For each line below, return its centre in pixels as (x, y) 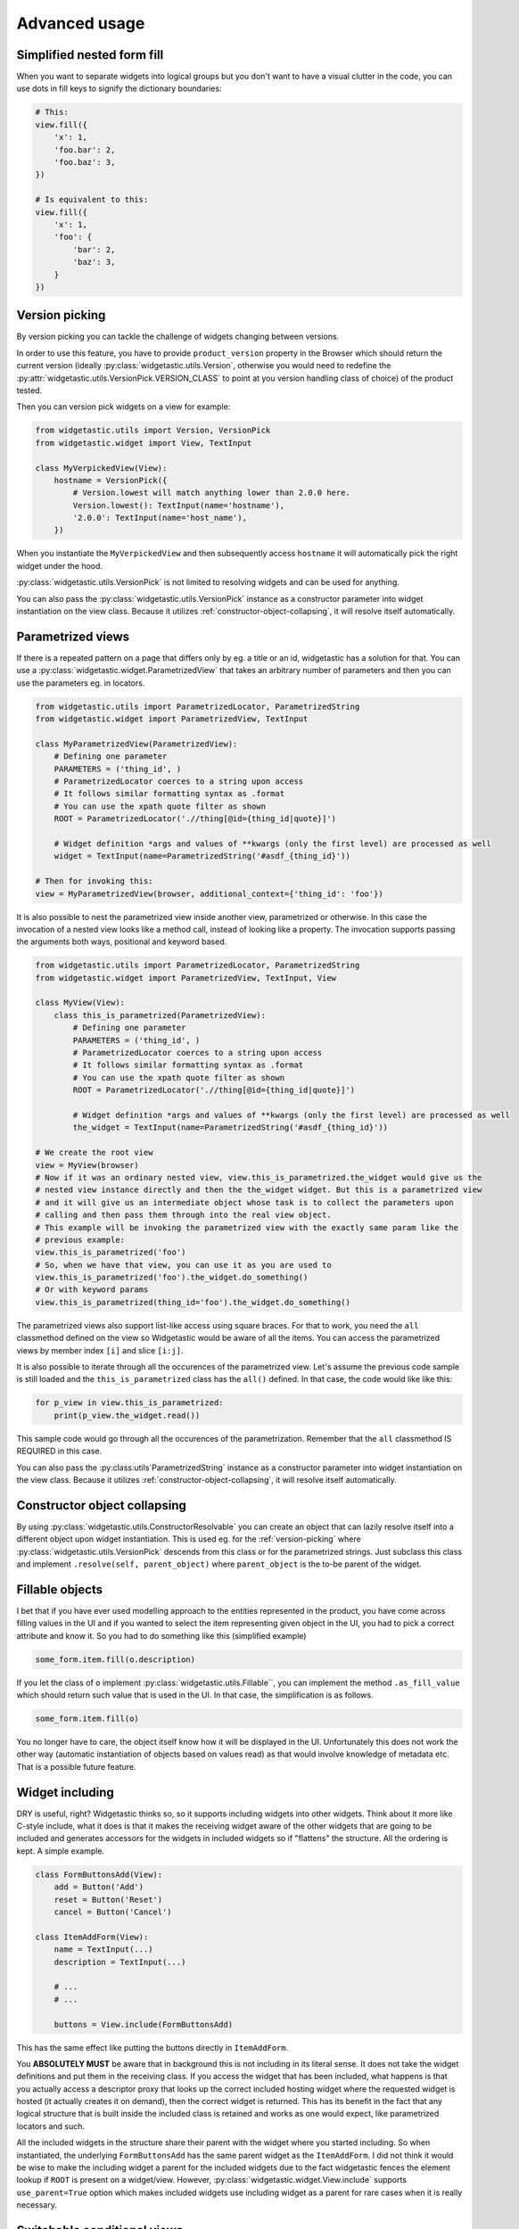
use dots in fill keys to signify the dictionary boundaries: (119, 88)
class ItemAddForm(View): (92, 1937)
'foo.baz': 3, (85, 162)
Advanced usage (81, 23)
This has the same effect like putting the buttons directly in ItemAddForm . (152, 2047)
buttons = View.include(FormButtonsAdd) (144, 2024)
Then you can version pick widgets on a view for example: (124, 407)
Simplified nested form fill (90, 55)
